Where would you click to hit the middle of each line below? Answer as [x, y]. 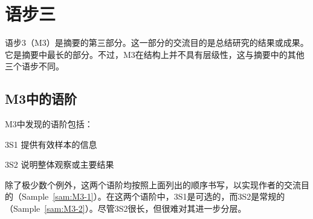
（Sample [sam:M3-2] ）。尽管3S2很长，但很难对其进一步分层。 [126, 208]
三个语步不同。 [34, 66]
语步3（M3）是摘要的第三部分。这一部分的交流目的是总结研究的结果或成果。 [157, 43]
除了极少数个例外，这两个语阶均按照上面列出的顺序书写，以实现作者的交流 [153, 184]
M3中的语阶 [41, 99]
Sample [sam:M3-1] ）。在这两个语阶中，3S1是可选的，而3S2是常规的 [153, 196]
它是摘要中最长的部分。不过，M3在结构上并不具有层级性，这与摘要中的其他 [155, 54]
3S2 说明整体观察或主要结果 [60, 164]
